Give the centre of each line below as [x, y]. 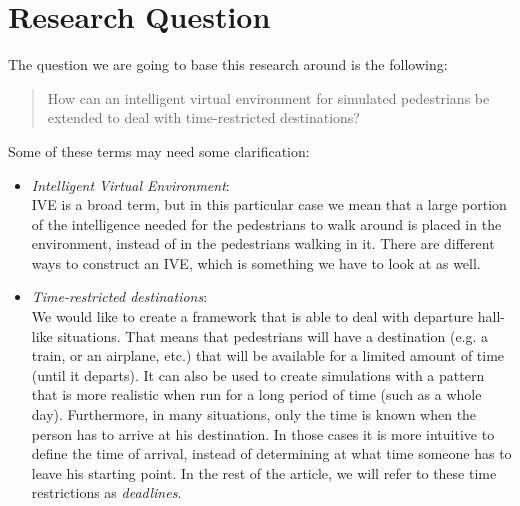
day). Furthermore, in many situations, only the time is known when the [254, 414]
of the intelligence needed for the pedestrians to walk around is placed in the [266, 223]
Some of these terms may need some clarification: [159, 150]
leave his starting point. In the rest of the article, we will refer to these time [264, 472]
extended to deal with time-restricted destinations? [203, 117]
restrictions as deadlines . [106, 492]
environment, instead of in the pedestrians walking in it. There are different [263, 243]
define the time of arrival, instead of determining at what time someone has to [271, 453]
